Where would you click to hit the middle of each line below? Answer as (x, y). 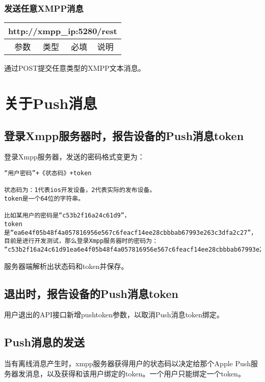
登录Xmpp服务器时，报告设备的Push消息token (124, 135)
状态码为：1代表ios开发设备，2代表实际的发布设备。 (80, 190)
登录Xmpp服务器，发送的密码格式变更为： (74, 157)
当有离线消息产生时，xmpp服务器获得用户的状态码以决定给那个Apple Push (128, 363)
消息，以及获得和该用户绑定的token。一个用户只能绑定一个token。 (135, 373)
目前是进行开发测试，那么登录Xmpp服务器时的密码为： (81, 241)
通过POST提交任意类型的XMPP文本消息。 (75, 68)
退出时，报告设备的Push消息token (91, 293)
